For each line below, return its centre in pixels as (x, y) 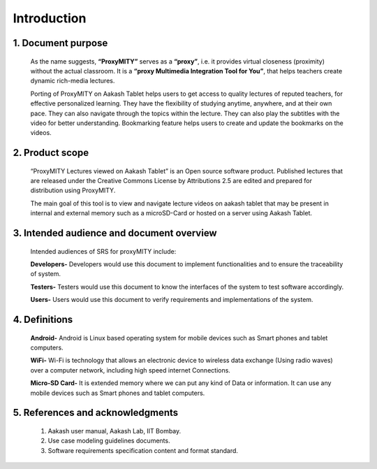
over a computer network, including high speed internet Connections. (130, 370)
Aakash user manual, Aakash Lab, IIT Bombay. (114, 431)
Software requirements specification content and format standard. (143, 450)
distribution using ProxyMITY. (73, 190)
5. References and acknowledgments (96, 413)
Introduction (50, 18)
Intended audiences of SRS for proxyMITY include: (103, 251)
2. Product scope (51, 153)
